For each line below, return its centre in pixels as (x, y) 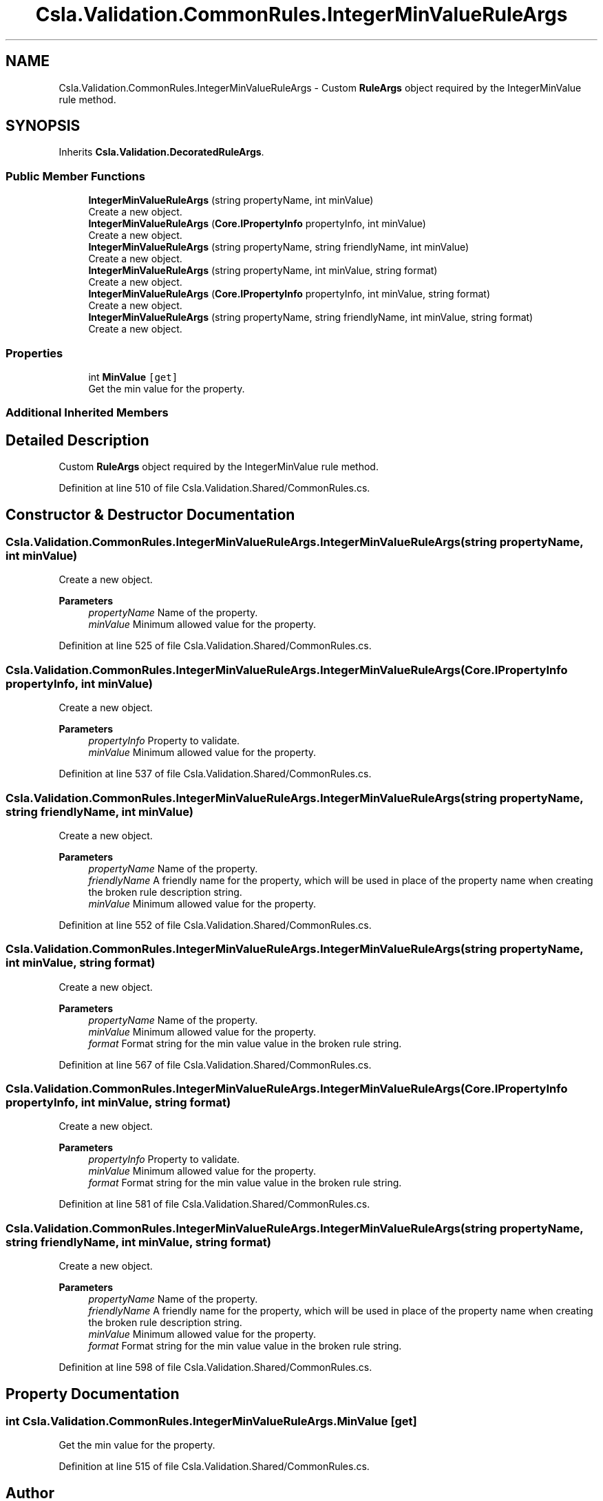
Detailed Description (77, 440)
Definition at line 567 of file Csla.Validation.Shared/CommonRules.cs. (215, 1064)
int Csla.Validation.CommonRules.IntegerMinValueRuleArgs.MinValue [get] (211, 1421)
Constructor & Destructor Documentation (150, 514)
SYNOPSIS (43, 126)
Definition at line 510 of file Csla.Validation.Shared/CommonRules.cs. (214, 488)
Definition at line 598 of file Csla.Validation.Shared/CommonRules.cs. (215, 1367)
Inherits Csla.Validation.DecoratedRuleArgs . (161, 152)
